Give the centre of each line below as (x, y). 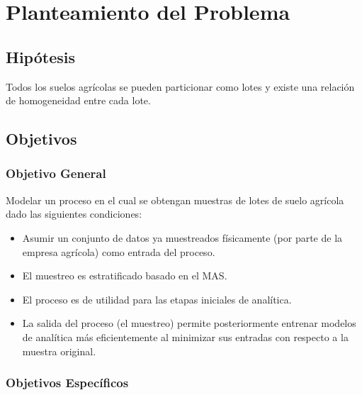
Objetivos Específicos (67, 383)
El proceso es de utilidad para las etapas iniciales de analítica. (157, 299)
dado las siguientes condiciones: (74, 214)
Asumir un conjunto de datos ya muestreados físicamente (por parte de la (182, 237)
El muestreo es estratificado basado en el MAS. (125, 276)
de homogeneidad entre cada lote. (78, 100)
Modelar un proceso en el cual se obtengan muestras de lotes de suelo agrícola (175, 200)
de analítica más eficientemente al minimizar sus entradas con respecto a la (185, 336)
